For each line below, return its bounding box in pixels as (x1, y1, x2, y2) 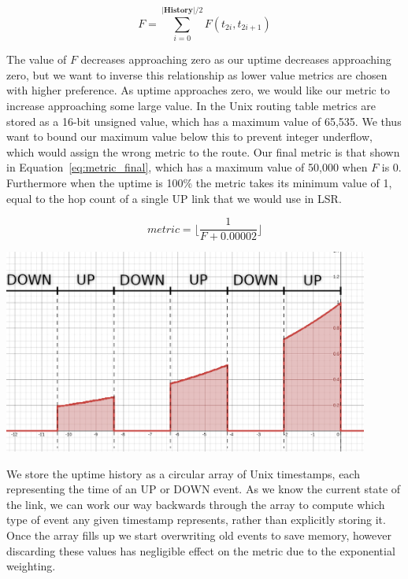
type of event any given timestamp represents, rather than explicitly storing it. (6, 511, 386, 528)
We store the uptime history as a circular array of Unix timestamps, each (6, 465, 360, 481)
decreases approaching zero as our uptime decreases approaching (80, 51, 391, 68)
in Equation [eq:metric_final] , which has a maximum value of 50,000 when (6, 159, 368, 175)
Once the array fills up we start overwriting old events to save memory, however (6, 526, 391, 543)
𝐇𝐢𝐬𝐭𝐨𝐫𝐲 (163, 6, 193, 14)
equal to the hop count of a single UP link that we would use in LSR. (6, 190, 342, 206)
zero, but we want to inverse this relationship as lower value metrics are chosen (6, 66, 388, 83)
